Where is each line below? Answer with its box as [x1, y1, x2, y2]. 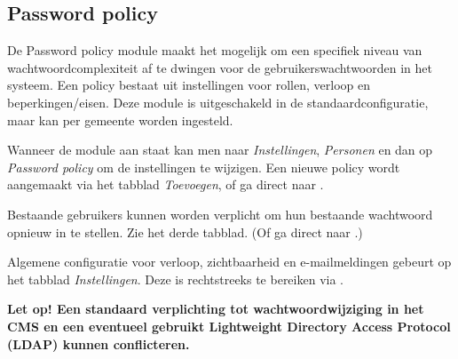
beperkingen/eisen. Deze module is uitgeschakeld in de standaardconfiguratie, [7, 92, 429, 111]
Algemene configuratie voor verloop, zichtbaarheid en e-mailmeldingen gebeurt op [7, 252, 452, 271]
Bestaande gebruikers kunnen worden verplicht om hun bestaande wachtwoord [7, 204, 433, 223]
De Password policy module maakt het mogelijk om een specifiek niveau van [7, 41, 422, 60]
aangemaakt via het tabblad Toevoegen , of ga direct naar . [7, 175, 324, 194]
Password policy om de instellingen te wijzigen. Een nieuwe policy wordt [7, 157, 400, 176]
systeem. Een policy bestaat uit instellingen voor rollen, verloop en [7, 76, 370, 94]
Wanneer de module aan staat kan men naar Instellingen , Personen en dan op [7, 140, 433, 159]
